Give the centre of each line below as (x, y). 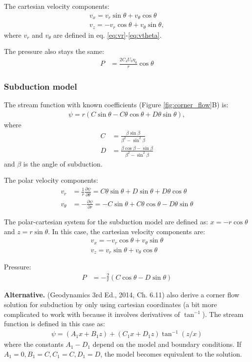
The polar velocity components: (51, 180)
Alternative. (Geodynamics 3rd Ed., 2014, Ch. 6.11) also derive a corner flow (122, 295)
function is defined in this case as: (54, 324)
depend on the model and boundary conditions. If (167, 344)
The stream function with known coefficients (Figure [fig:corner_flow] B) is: (116, 105)
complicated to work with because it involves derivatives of (92, 314)
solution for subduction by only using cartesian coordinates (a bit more (111, 304)
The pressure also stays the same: (54, 51)
